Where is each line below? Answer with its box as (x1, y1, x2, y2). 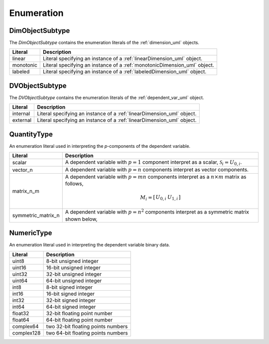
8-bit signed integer (46, 284, 93, 291)
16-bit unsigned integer (46, 264, 101, 271)
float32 (12, 310, 29, 317)
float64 (12, 316, 29, 323)
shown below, (65, 216, 98, 223)
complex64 (12, 323, 39, 330)
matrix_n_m (12, 188, 39, 195)
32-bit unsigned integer (46, 270, 102, 277)
